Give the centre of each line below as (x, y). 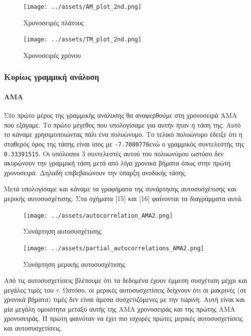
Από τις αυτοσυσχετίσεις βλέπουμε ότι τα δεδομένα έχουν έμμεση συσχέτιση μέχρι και (126, 280)
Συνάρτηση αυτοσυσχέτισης (62, 231)
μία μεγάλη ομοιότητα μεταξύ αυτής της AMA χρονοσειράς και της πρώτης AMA (120, 308)
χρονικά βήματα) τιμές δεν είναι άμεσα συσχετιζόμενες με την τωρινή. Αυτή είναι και (125, 299)
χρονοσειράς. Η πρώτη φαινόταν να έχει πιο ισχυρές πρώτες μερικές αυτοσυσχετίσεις (123, 318)
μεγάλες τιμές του (29, 289)
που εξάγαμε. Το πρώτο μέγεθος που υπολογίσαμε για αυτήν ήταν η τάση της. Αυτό (122, 124)
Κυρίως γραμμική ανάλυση (52, 77)
